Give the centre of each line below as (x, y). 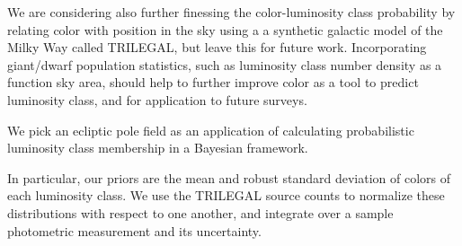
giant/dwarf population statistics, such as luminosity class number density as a (225, 64)
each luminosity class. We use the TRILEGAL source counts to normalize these (226, 195)
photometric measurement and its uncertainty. (134, 230)
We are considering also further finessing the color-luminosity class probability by (231, 12)
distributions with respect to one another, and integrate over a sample (200, 212)
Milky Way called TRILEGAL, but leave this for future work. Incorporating (217, 47)
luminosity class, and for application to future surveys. (157, 99)
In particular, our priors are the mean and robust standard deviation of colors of (229, 177)
